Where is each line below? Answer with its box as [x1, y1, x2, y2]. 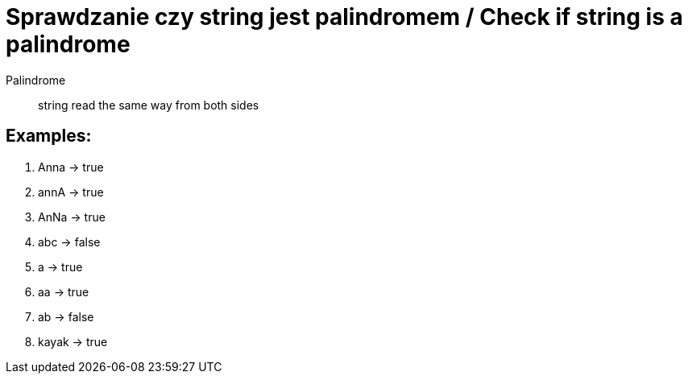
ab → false [38, 309, 94, 324]
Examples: [6, 126, 92, 147]
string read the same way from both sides [38, 97, 259, 112]
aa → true [38, 284, 89, 299]
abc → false [38, 234, 101, 249]
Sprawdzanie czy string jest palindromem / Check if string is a [6, 3, 683, 31]
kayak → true [38, 334, 108, 349]
